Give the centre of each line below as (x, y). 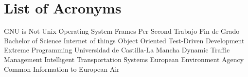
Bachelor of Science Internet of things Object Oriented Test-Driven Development (124, 40)
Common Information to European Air (62, 69)
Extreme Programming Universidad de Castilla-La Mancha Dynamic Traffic (117, 50)
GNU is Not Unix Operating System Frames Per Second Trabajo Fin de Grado (122, 31)
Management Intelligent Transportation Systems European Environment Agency (124, 59)
